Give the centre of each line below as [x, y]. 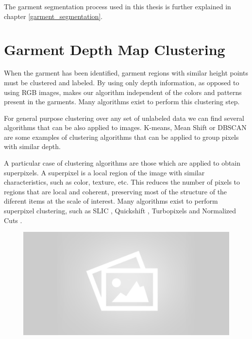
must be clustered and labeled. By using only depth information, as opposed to [122, 82]
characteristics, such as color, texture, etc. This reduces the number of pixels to [122, 182]
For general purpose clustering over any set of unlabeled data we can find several [124, 118]
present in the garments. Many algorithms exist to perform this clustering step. [122, 102]
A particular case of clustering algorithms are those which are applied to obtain [122, 163]
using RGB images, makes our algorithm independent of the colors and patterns [123, 92]
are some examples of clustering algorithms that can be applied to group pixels [121, 137]
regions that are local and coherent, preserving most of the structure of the [116, 191]
